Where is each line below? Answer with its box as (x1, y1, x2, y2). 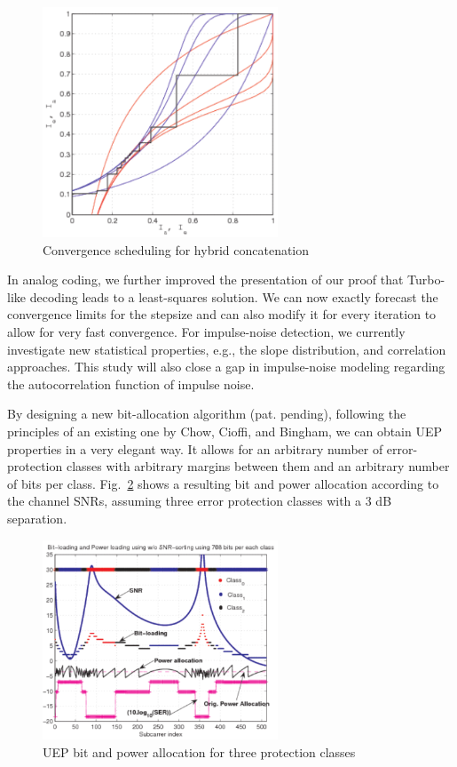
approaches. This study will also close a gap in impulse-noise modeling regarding (7, 357, 445, 376)
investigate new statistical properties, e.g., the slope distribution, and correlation (7, 340, 446, 358)
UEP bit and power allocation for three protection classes (43, 742, 356, 761)
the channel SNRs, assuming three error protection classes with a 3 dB (7, 491, 392, 510)
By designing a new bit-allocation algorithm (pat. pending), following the (7, 404, 406, 423)
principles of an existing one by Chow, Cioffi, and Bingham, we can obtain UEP (7, 421, 443, 440)
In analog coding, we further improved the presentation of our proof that (7, 270, 404, 289)
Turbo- (407, 270, 445, 289)
